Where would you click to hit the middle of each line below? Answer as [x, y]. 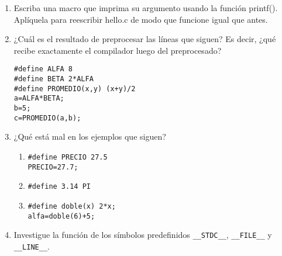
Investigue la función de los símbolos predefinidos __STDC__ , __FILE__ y [143, 235]
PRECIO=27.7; [53, 167]
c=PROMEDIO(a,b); [47, 118]
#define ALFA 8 [43, 69]
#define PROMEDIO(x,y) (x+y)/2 [75, 89]
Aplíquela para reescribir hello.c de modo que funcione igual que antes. [141, 19]
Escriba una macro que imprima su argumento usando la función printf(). [146, 8]
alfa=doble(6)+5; [61, 216]
